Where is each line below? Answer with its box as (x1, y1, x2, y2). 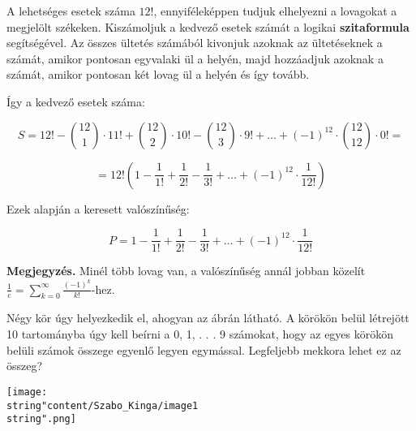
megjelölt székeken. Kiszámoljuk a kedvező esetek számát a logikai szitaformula (6, 18, 410, 35)
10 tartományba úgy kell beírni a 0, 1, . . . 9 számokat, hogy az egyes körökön (6, 325, 394, 343)
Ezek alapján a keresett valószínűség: (6, 200, 190, 217)
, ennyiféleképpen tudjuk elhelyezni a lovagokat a (153, 2, 397, 19)
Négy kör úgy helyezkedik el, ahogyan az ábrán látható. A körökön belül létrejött (6, 309, 410, 326)
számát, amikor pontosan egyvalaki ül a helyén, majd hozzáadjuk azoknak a (6, 50, 384, 67)
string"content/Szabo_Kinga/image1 (6, 399, 199, 412)
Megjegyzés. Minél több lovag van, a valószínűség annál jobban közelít (6, 262, 366, 279)
